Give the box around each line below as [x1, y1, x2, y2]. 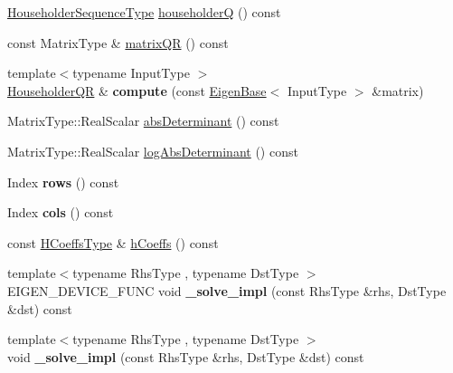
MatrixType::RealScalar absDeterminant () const [7, 111, 279, 130]
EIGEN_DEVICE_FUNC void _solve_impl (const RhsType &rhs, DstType [7, 281, 447, 300]
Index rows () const [7, 172, 119, 191]
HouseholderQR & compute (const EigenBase [7, 81, 267, 100]
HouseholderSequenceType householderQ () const [7, 3, 281, 21]
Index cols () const [7, 203, 114, 222]
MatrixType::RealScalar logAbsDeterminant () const [7, 141, 298, 160]
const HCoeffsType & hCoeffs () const [7, 233, 219, 252]
